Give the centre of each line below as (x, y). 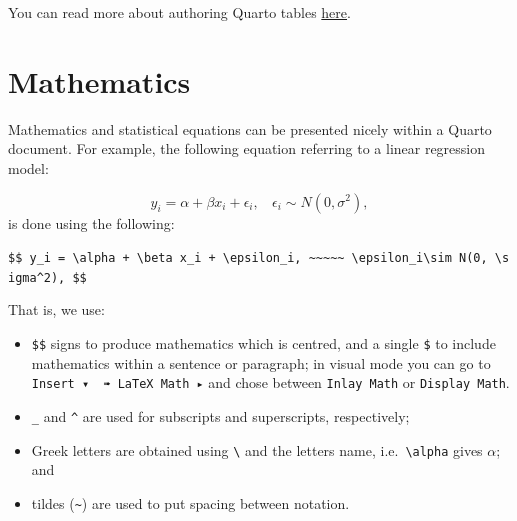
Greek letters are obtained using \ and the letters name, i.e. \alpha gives (257, 449)
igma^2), (37, 277)
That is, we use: (56, 309)
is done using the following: (91, 222)
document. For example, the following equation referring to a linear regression (247, 148)
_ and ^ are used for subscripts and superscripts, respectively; (220, 415)
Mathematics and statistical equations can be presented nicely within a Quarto (250, 128)
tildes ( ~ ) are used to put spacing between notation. (190, 502)
